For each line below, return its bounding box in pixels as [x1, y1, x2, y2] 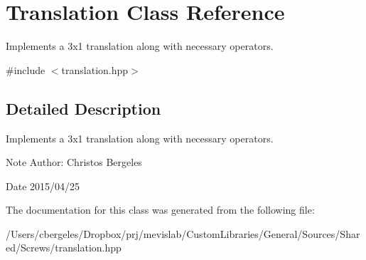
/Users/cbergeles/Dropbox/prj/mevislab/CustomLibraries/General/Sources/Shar [6, 226, 360, 241]
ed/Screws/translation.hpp [6, 240, 122, 255]
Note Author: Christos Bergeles [6, 155, 142, 170]
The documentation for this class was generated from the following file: [6, 202, 315, 217]
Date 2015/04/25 [6, 178, 80, 193]
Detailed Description [6, 97, 161, 119]
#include [6, 62, 45, 77]
